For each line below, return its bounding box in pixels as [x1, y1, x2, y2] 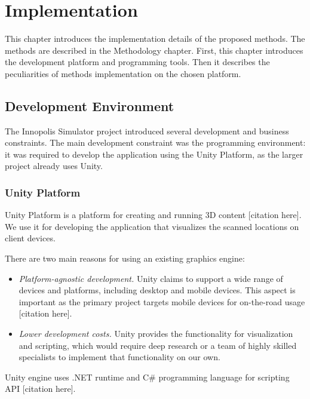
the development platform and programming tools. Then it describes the [5, 56, 270, 68]
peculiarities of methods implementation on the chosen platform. [5, 67, 241, 79]
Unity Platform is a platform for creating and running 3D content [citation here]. [5, 208, 302, 221]
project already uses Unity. [5, 159, 103, 172]
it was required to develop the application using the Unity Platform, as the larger [5, 148, 303, 160]
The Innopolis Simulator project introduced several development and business [5, 124, 289, 137]
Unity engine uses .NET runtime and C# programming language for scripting [5, 370, 290, 383]
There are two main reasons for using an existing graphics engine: [5, 252, 245, 265]
